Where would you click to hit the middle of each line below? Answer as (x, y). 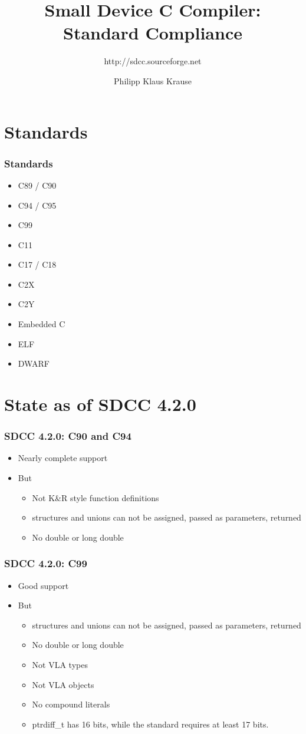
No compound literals (71, 704)
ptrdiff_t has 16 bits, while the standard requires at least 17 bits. (150, 724)
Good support (43, 585)
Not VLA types (60, 664)
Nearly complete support (63, 458)
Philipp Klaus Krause (153, 80)
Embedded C (42, 324)
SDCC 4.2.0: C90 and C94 (68, 436)
